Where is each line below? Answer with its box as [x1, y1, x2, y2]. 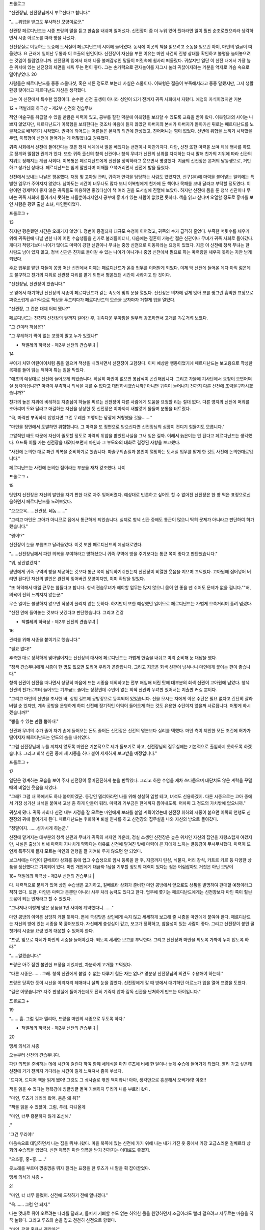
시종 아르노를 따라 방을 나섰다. [18, 34, 76, 40]
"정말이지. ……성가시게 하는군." [9, 825, 69, 831]
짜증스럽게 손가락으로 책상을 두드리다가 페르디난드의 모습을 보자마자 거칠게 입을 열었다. [9, 297, 176, 303]
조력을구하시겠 [225, 383, 253, 389]
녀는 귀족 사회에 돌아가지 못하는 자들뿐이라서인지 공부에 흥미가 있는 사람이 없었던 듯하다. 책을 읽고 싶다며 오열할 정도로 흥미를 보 [9, 194, 254, 200]
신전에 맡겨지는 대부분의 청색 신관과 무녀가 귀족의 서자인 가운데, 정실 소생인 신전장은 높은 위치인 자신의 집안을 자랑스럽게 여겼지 [9, 834, 253, 840]
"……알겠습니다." [9, 953, 41, 958]
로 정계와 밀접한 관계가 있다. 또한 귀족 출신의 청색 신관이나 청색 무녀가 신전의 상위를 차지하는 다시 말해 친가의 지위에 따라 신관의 [9, 151, 252, 157]
